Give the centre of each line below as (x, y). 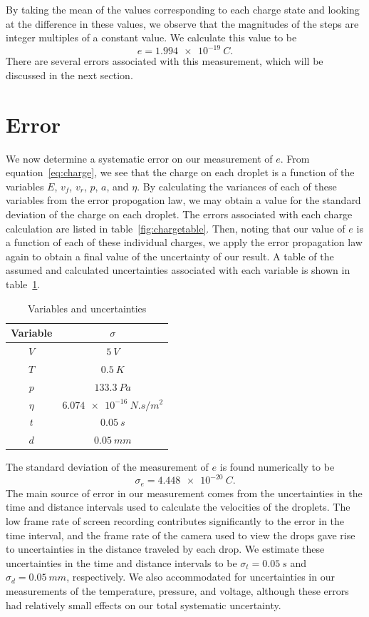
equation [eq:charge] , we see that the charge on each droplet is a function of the (180, 172)
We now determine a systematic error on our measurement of (139, 158)
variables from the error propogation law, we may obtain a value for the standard (183, 200)
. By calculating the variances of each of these (237, 186)
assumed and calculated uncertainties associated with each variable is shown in (178, 270)
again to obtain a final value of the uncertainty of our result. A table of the (170, 256)
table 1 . (23, 284)
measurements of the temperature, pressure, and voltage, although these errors (177, 590)
